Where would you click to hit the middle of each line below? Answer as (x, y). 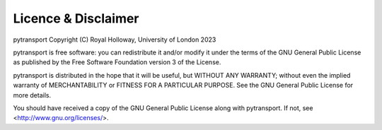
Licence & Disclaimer (76, 18)
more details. (32, 95)
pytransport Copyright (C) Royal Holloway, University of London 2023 (115, 40)
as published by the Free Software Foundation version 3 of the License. (117, 62)
